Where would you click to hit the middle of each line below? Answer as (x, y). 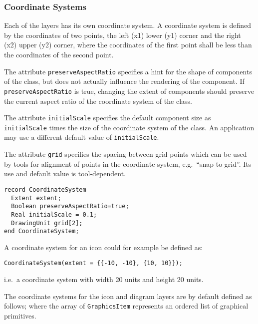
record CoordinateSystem (45, 189)
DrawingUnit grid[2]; (47, 223)
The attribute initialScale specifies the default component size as (108, 118)
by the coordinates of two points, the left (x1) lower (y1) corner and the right (123, 35)
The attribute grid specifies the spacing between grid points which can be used (126, 154)
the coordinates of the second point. (59, 54)
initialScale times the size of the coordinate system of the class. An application (129, 127)
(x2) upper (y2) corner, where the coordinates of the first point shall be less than (128, 45)
